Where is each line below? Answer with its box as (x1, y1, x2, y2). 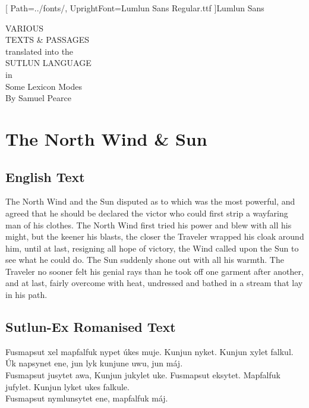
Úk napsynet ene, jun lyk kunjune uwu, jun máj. (5, 357, 183, 369)
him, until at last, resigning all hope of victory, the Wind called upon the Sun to (5, 241, 299, 254)
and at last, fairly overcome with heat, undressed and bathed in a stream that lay (5, 277, 303, 289)
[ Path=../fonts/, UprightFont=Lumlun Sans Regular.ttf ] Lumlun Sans (5, 2, 264, 14)
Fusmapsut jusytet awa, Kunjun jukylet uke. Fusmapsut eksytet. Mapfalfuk (5, 369, 280, 381)
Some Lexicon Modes (5, 80, 82, 92)
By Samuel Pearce (5, 92, 71, 104)
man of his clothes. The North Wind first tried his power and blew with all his (5, 218, 292, 231)
